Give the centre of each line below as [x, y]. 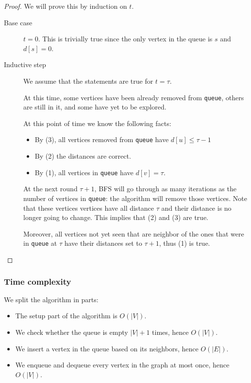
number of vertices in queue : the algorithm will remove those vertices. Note [135, 198]
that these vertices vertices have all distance [89, 208]
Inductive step [25, 64]
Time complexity [38, 281]
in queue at [40, 243]
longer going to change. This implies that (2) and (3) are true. [116, 217]
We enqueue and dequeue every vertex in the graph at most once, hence [122, 365]
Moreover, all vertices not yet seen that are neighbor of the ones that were [134, 233]
